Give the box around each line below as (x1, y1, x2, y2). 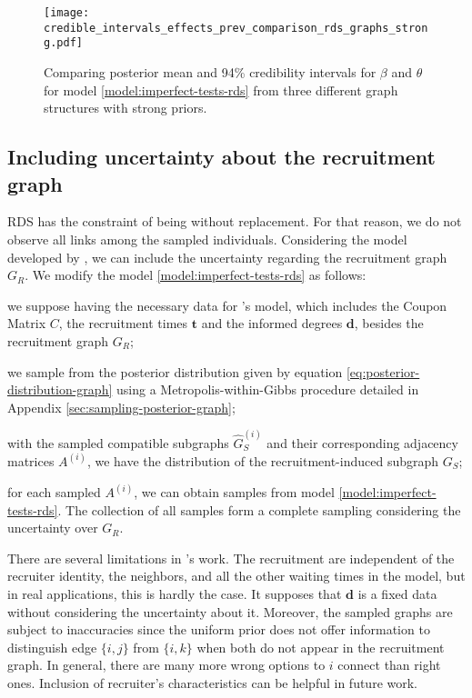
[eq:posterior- (346, 362, 420, 381)
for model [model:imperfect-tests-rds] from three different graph (44, 80, 398, 99)
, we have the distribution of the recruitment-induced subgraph (86, 451, 439, 470)
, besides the (354, 314, 424, 333)
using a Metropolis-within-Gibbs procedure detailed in (115, 380, 419, 399)
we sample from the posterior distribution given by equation (7, 362, 343, 381)
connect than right (337, 655, 441, 674)
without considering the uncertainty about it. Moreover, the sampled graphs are (7, 602, 453, 621)
